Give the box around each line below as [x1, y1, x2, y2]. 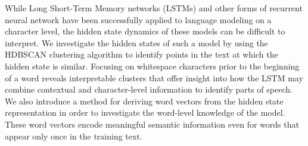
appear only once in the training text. [5, 129, 142, 142]
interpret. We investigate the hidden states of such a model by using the [5, 36, 268, 49]
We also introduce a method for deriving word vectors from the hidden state [5, 94, 284, 107]
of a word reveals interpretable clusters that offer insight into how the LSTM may [5, 71, 303, 84]
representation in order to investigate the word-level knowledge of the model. [5, 106, 285, 119]
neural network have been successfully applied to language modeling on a [5, 13, 272, 26]
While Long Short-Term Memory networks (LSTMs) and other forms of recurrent [5, 2, 303, 14]
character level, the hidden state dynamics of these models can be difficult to [5, 25, 285, 37]
